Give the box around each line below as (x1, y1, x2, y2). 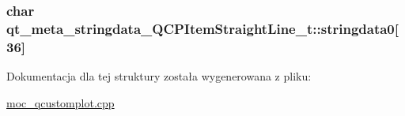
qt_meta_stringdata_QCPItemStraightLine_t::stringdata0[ (6, 18, 399, 38)
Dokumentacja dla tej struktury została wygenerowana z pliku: (6, 68, 312, 84)
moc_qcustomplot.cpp (6, 94, 115, 110)
